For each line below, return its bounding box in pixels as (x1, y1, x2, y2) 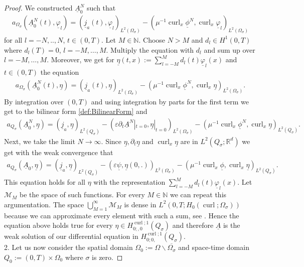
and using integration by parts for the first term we (91, 96, 249, 106)
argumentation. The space (4, 199, 84, 209)
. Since (101, 136, 122, 146)
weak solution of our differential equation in (4, 231, 138, 241)
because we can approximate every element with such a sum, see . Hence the (4, 210, 239, 220)
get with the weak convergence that (4, 147, 113, 157)
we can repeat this (170, 189, 227, 200)
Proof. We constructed (4, 3, 73, 13)
